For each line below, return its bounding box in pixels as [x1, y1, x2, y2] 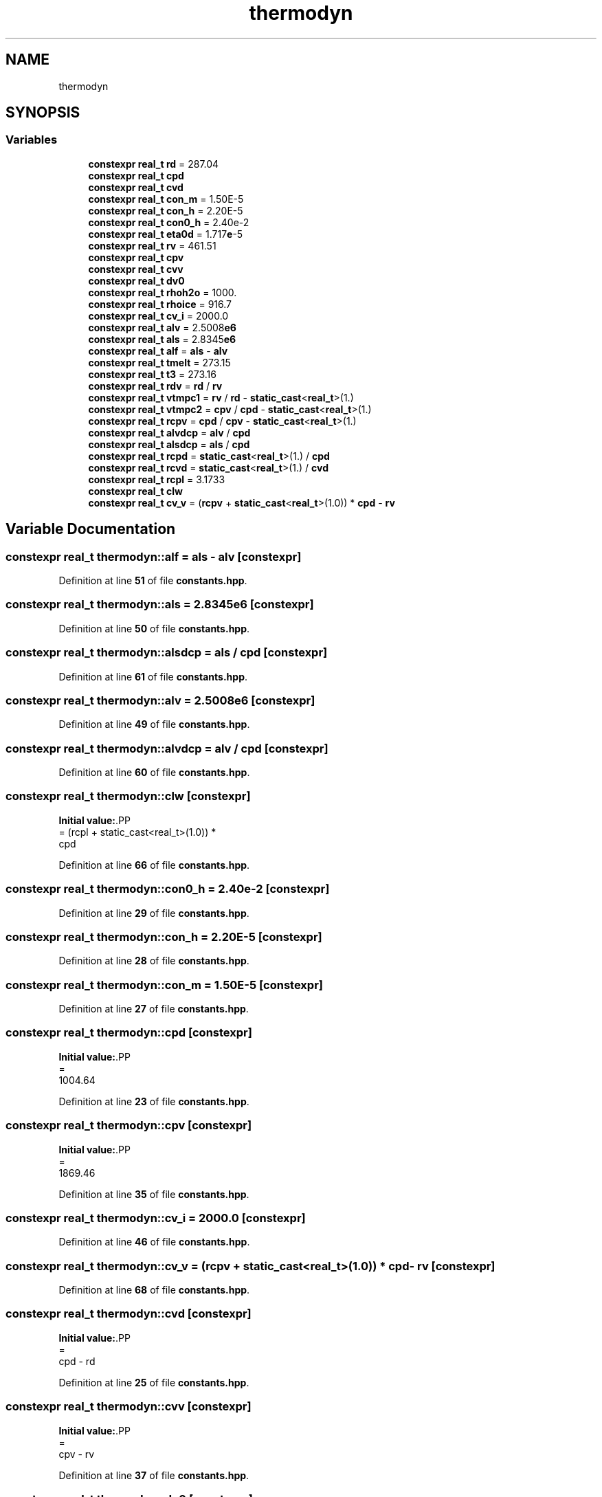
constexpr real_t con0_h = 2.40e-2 [88, 216, 249, 228]
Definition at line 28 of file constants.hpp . [58, 955, 249, 967]
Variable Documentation [5, 520, 176, 538]
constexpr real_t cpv [88, 251, 184, 263]
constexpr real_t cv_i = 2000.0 [88, 309, 229, 322]
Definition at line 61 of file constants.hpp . [58, 670, 248, 683]
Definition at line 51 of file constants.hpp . [58, 575, 247, 587]
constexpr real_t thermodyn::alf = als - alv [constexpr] [5, 549, 302, 564]
